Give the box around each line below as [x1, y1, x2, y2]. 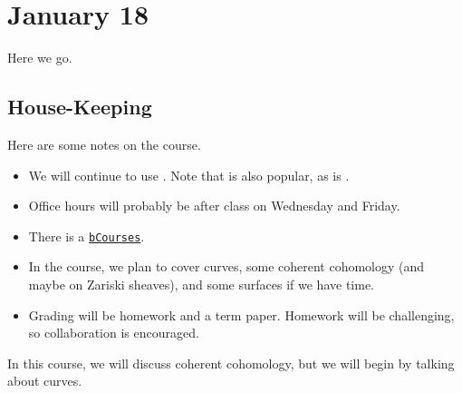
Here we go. [7, 48, 72, 67]
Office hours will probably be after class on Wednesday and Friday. [28, 196, 400, 215]
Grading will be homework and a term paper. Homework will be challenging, [28, 305, 455, 324]
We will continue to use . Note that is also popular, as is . [28, 165, 350, 184]
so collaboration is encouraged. [28, 323, 199, 342]
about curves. [7, 371, 82, 390]
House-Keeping [7, 93, 152, 121]
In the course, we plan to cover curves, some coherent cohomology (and [28, 257, 425, 276]
